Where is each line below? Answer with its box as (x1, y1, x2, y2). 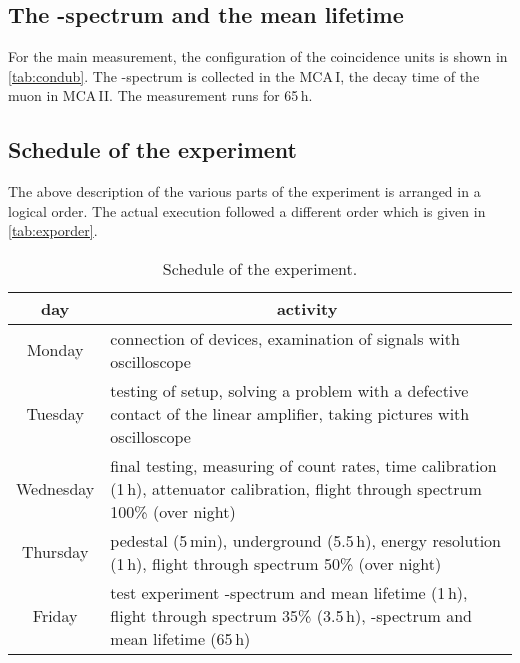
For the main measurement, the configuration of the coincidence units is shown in (8, 46, 508, 67)
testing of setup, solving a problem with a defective (110, 378, 469, 402)
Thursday (21, 540, 89, 564)
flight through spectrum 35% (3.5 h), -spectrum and (110, 603, 473, 627)
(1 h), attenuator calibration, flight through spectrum (110, 476, 482, 500)
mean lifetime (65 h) (110, 626, 251, 650)
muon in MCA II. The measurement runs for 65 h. (8, 85, 313, 106)
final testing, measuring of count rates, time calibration (110, 453, 497, 477)
